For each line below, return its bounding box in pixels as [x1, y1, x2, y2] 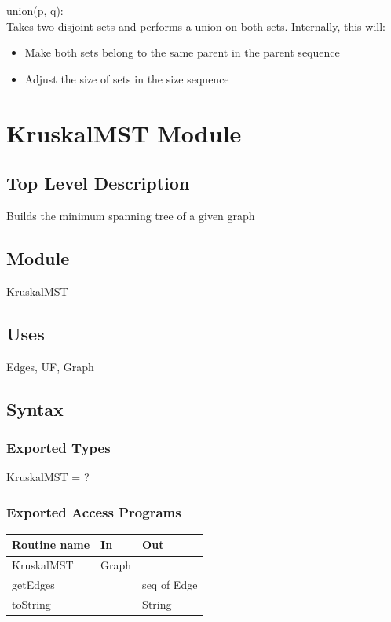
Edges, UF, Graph [6, 358, 94, 374]
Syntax [6, 396, 64, 421]
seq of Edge [142, 576, 198, 593]
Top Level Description [6, 171, 190, 195]
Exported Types [6, 437, 111, 457]
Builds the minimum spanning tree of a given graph [6, 207, 255, 223]
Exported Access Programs [6, 502, 181, 521]
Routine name [12, 536, 90, 553]
